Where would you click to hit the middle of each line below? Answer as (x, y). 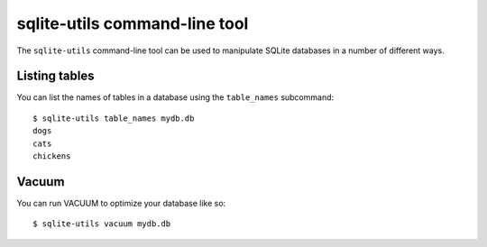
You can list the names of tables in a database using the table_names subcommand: (175, 97)
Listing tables (55, 76)
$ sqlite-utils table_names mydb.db (114, 118)
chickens (52, 156)
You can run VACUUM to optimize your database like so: (121, 203)
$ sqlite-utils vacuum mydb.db (102, 224)
